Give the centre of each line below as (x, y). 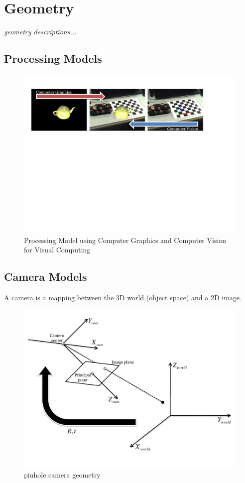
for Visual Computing (57, 250)
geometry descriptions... (40, 32)
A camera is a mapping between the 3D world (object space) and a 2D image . (123, 297)
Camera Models (46, 277)
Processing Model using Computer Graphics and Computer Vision (125, 240)
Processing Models (53, 59)
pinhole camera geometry (62, 475)
